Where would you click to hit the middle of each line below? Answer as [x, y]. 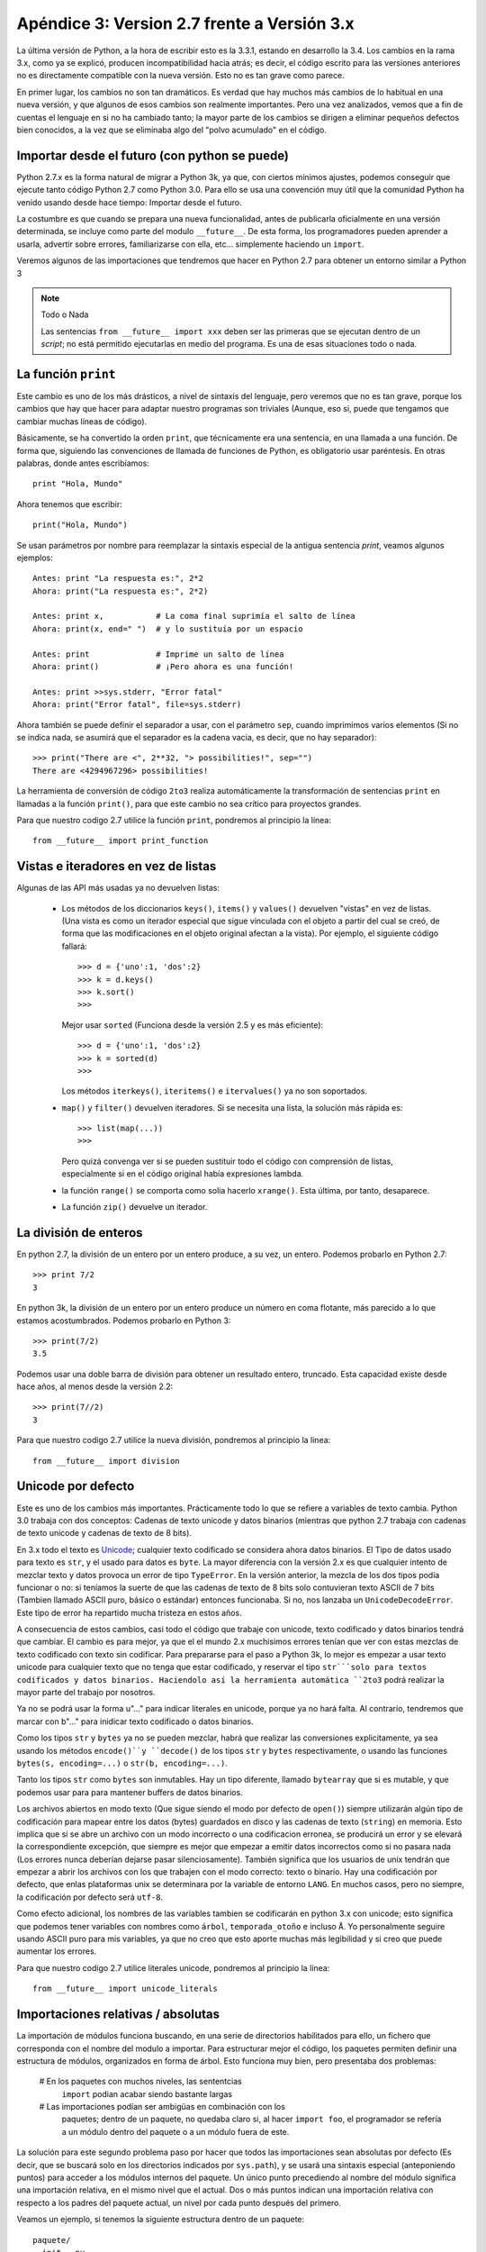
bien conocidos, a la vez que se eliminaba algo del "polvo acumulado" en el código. [172, 130]
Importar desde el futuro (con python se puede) [153, 155]
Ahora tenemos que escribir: [69, 504]
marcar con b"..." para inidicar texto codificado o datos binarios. [135, 1721]
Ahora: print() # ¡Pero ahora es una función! [163, 667]
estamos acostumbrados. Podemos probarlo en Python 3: [124, 1321]
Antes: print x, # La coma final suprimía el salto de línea [194, 616]
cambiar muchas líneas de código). [82, 421]
